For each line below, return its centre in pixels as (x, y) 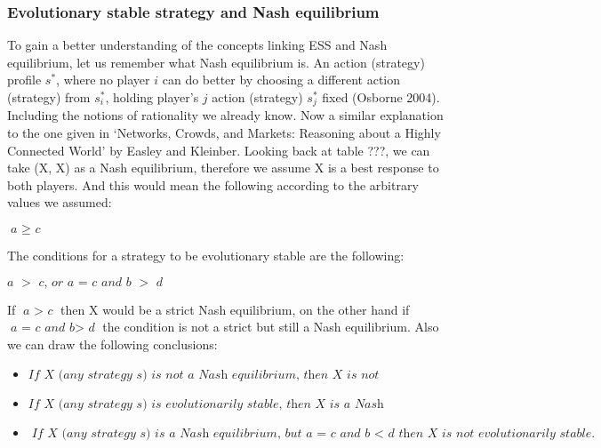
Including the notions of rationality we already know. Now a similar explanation (225, 115)
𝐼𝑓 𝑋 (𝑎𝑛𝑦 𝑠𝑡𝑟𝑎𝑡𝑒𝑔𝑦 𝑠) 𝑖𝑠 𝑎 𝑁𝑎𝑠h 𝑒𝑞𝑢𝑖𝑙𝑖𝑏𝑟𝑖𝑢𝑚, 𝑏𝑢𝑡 (167, 434)
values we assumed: (60, 202)
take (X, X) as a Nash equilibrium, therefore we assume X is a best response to (223, 168)
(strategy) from (49, 97)
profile (24, 80)
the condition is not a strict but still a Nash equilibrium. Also (271, 327)
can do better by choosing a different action (281, 80)
